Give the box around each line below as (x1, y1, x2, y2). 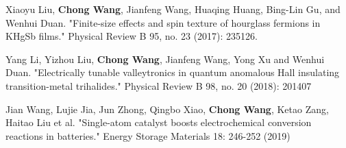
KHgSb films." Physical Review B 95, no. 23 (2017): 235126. (5, 29, 258, 43)
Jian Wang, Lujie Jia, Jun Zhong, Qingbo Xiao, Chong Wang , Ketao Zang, (5, 101, 329, 116)
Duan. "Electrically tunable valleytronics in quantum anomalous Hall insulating (5, 65, 340, 79)
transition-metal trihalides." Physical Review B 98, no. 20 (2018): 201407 (5, 78, 312, 92)
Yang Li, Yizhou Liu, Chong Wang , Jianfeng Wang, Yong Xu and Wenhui (5, 51, 325, 66)
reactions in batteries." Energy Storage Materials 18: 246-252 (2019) (5, 128, 291, 143)
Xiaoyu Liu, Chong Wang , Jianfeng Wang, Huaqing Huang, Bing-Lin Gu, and (5, 2, 341, 16)
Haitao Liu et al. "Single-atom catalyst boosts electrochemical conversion (5, 115, 312, 129)
